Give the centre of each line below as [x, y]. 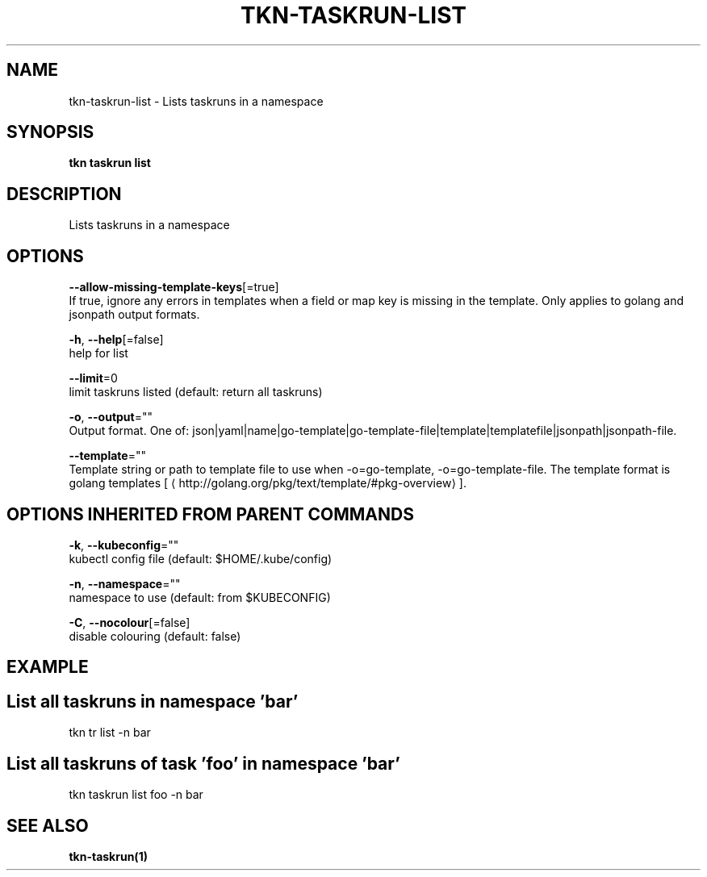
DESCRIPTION [64, 194]
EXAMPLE [48, 667]
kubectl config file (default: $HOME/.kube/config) [201, 558]
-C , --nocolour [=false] [130, 622]
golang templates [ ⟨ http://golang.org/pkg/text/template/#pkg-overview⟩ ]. [268, 483]
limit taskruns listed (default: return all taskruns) [196, 392]
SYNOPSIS [50, 132]
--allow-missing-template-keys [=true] [174, 287]
